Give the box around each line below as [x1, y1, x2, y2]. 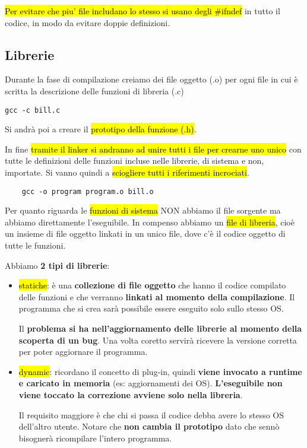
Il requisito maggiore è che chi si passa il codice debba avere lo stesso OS [18, 408, 284, 421]
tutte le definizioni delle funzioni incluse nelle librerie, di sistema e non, [5, 154, 264, 167]
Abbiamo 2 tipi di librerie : [5, 259, 110, 271]
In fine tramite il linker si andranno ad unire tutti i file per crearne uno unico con [5, 142, 302, 155]
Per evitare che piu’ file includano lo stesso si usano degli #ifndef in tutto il [5, 5, 280, 17]
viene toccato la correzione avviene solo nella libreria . [18, 388, 243, 401]
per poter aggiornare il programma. [18, 345, 148, 358]
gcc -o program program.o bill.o [21, 187, 154, 196]
